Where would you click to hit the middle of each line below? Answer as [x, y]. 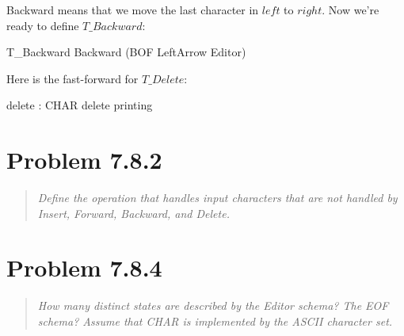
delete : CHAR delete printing [80, 105]
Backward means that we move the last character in [133, 10]
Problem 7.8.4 [84, 267]
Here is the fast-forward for [72, 78]
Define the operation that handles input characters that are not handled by [217, 198]
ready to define [43, 25]
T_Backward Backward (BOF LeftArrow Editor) [126, 52]
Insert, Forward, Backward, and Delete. [133, 213]
